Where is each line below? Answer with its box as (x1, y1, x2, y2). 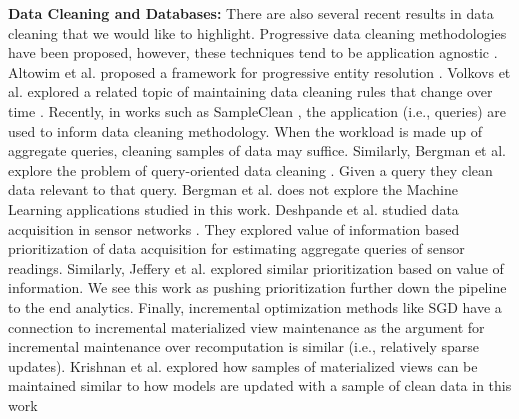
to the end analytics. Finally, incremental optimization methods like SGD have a (8, 296, 502, 317)
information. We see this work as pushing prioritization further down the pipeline (8, 277, 507, 298)
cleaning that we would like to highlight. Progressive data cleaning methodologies (8, 22, 507, 43)
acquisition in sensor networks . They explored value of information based (8, 218, 460, 239)
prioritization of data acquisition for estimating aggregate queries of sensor (8, 238, 465, 259)
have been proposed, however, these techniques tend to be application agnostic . (8, 42, 498, 63)
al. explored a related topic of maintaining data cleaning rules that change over (8, 81, 493, 102)
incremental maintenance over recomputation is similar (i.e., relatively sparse (8, 336, 480, 357)
